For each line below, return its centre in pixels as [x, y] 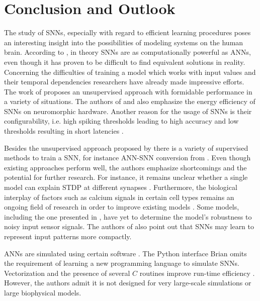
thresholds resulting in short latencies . [64, 131]
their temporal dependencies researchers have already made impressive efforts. [124, 82]
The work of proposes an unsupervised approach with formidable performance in [128, 91]
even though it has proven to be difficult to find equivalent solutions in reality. [125, 62]
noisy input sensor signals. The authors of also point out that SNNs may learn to [129, 226]
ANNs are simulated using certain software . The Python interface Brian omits [125, 253]
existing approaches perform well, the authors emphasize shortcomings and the [125, 167]
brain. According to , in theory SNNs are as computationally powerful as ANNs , [127, 52]
